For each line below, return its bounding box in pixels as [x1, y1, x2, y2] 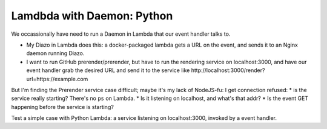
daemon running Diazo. [26, 50, 85, 57]
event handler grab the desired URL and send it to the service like [26, 67, 190, 74]
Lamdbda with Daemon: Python [11, 9, 173, 22]
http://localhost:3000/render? [191, 67, 265, 74]
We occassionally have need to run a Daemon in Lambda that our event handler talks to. [11, 30, 231, 38]
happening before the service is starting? [11, 103, 114, 110]
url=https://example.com [26, 75, 88, 82]
